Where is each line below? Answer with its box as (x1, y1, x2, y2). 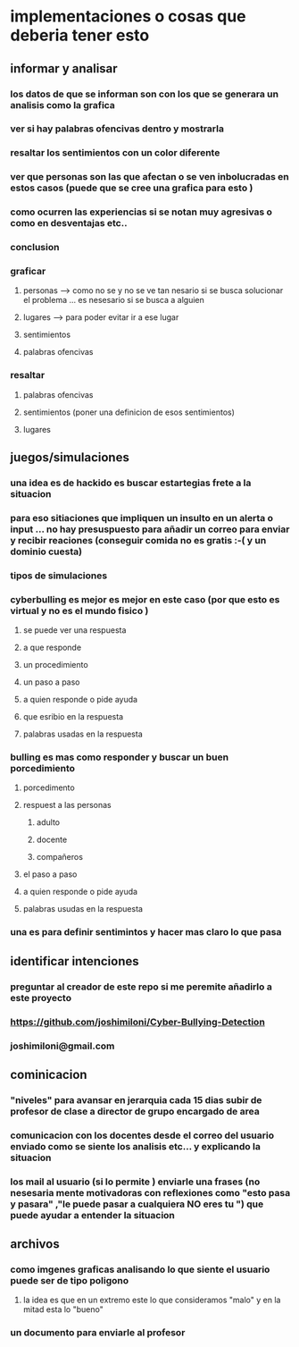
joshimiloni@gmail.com (10, 1040, 115, 1052)
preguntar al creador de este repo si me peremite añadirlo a (10, 981, 273, 993)
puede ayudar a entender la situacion (10, 1208, 175, 1221)
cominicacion (10, 1066, 87, 1082)
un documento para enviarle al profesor (10, 1326, 186, 1339)
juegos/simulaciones (10, 450, 130, 466)
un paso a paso (22, 677, 80, 687)
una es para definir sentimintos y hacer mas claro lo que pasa (10, 926, 282, 939)
